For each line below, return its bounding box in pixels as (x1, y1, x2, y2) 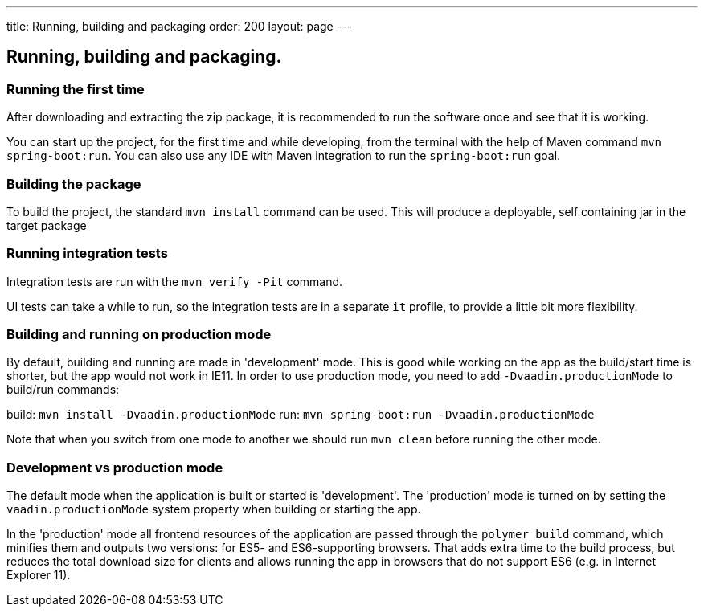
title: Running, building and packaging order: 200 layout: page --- (6, 19, 353, 33)
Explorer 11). (6, 568, 71, 582)
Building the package (6, 175, 141, 192)
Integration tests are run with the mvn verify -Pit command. (6, 274, 343, 288)
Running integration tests (6, 245, 168, 262)
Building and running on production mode (6, 326, 272, 343)
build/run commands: (6, 382, 120, 397)
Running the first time (6, 80, 145, 97)
